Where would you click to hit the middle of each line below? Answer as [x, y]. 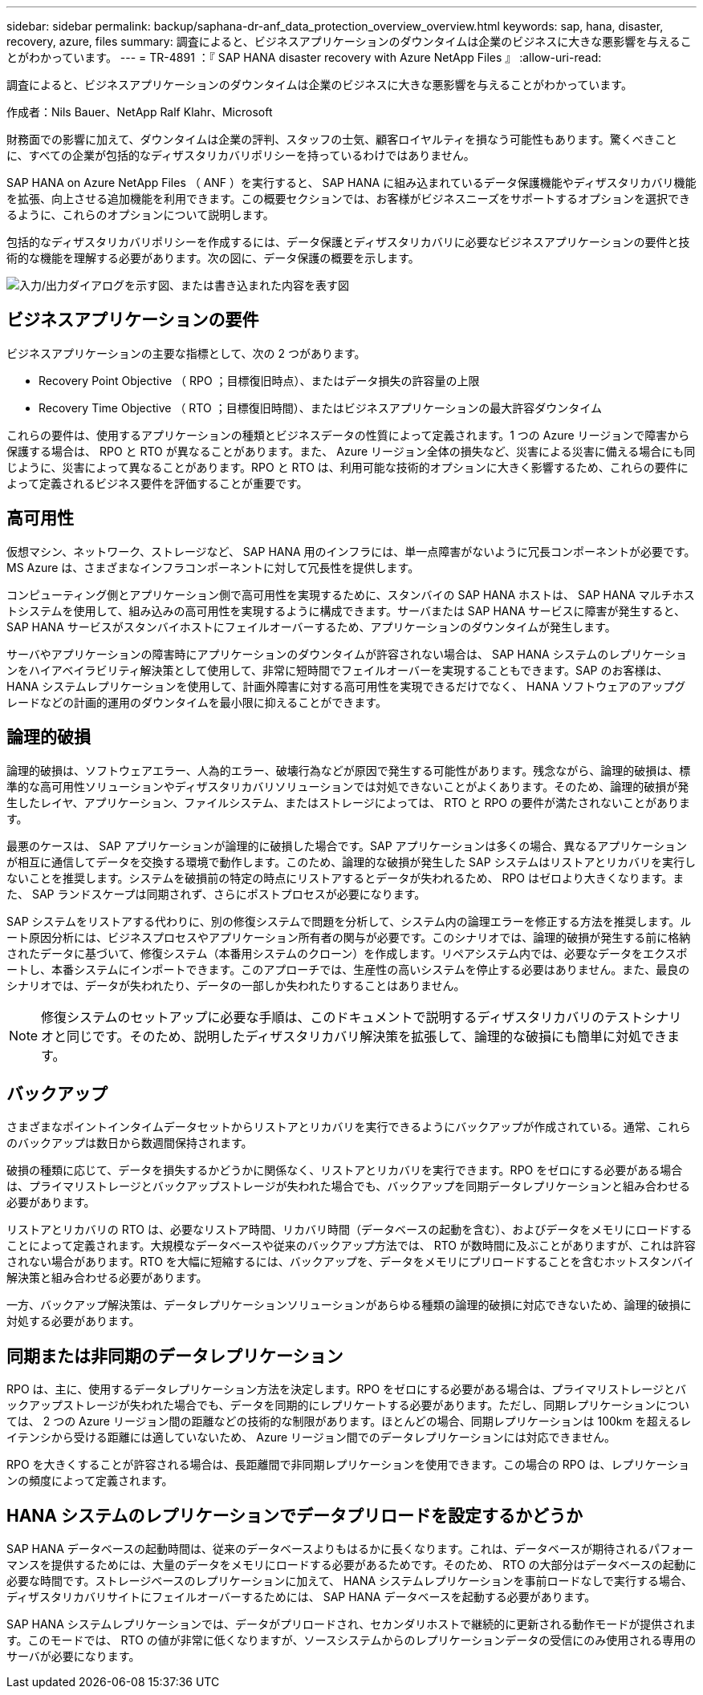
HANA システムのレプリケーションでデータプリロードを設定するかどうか [295, 1515]
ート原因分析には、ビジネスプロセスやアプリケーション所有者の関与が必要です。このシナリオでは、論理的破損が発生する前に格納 [349, 937]
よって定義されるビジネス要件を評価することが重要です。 [157, 483]
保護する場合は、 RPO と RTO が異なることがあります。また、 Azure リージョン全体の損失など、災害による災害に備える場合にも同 [351, 451]
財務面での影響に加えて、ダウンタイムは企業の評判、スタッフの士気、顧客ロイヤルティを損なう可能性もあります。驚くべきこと [342, 139]
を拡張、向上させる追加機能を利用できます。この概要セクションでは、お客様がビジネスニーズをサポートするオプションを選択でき [348, 199]
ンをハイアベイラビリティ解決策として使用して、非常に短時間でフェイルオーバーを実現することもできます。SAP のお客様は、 [337, 670]
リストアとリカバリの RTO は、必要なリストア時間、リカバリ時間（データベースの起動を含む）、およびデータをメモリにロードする [349, 1230]
